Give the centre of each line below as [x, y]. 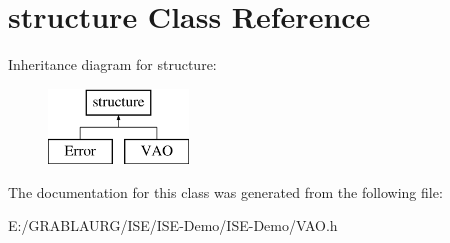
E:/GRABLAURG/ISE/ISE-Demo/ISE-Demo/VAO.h [173, 225]
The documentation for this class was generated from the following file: [225, 191]
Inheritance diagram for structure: [112, 64]
